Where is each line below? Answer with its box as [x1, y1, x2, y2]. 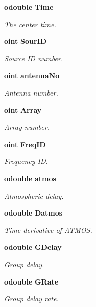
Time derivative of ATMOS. [4, 224, 92, 235]
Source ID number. [4, 53, 63, 63]
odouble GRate [4, 276, 59, 287]
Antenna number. [4, 87, 58, 98]
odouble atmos [4, 173, 56, 183]
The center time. [4, 18, 56, 29]
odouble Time [4, 2, 54, 12]
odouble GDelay [4, 242, 62, 252]
